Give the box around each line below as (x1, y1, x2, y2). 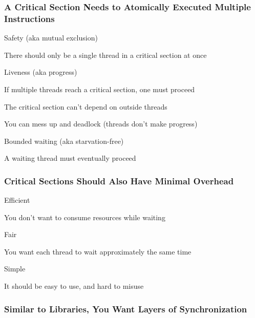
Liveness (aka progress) (4, 67, 77, 77)
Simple (4, 263, 26, 274)
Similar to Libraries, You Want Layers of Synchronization (4, 302, 247, 315)
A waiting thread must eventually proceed (4, 153, 136, 163)
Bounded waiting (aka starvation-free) (4, 135, 124, 146)
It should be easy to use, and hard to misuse (4, 281, 144, 291)
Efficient (4, 195, 30, 205)
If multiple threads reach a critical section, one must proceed (4, 83, 195, 94)
